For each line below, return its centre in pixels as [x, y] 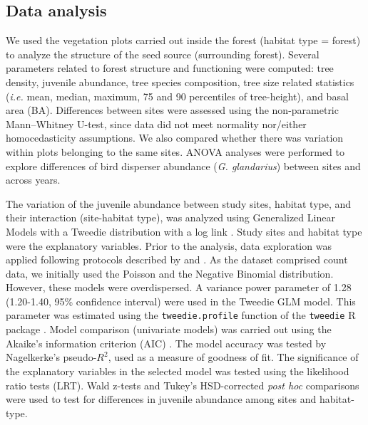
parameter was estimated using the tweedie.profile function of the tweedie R [181, 315]
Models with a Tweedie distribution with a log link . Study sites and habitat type [184, 231]
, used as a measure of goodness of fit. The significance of [233, 357]
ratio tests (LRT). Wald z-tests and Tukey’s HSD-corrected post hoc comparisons [183, 385]
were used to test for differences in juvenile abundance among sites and [161, 399]
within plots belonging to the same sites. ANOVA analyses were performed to [175, 151]
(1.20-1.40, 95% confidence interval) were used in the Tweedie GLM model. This [181, 301]
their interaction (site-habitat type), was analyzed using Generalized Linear [170, 217]
